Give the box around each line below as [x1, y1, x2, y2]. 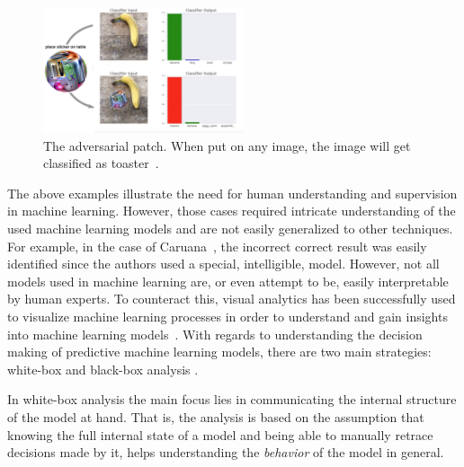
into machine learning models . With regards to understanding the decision [7, 324, 423, 343]
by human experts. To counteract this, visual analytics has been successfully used [7, 289, 456, 308]
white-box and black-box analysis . [7, 359, 199, 378]
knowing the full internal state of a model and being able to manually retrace [7, 425, 433, 444]
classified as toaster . [43, 154, 159, 172]
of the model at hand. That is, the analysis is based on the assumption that [7, 407, 424, 426]
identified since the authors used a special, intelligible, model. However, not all [7, 254, 440, 273]
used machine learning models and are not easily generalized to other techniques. [7, 218, 453, 237]
